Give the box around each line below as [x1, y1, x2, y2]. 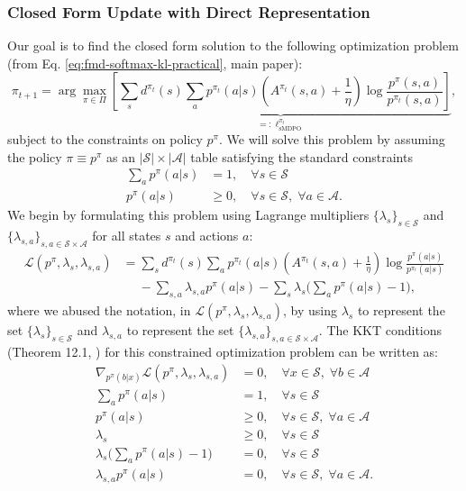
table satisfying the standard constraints [190, 147, 413, 166]
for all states [92, 225, 161, 244]
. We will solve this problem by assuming [218, 130, 445, 149]
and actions [175, 225, 239, 244]
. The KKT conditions [318, 321, 443, 340]
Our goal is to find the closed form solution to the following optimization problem [7, 36, 459, 55]
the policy [7, 147, 62, 166]
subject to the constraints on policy [7, 130, 203, 149]
